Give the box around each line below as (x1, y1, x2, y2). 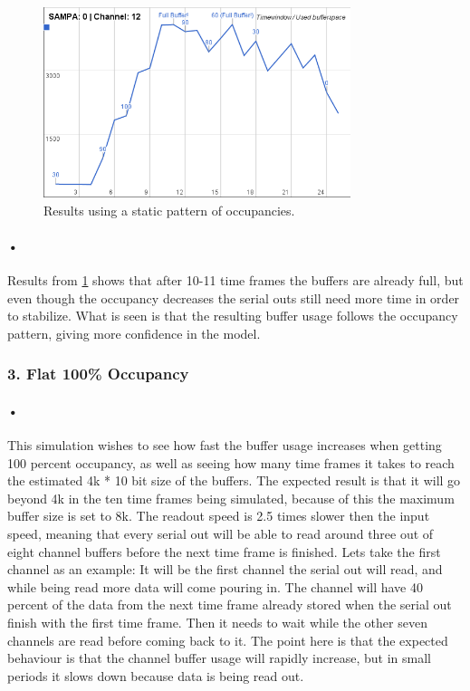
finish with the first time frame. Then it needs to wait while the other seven (7, 613, 427, 632)
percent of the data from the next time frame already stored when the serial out (7, 595, 452, 614)
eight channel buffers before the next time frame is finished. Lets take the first (7, 542, 441, 561)
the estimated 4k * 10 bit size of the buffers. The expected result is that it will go (7, 471, 461, 490)
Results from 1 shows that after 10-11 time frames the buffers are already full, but (7, 271, 464, 290)
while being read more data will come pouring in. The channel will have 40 (7, 577, 424, 596)
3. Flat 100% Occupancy (7, 362, 189, 385)
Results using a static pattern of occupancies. (43, 200, 295, 219)
